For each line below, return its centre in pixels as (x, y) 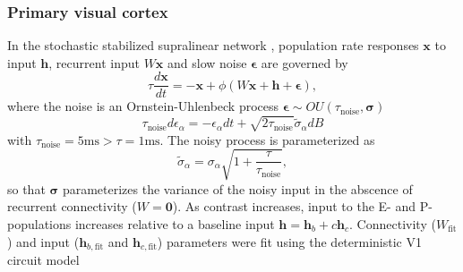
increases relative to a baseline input (175, 223)
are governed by (304, 62)
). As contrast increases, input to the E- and (294, 206)
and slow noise (207, 62)
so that (26, 188)
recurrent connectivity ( (72, 206)
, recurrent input (94, 62)
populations (39, 223)
